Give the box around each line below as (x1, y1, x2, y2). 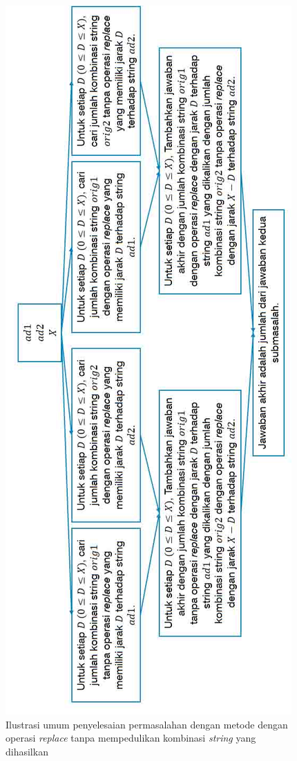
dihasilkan (6, 744, 48, 758)
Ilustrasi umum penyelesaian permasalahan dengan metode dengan (6, 717, 288, 731)
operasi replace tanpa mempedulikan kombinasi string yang (6, 731, 256, 745)
